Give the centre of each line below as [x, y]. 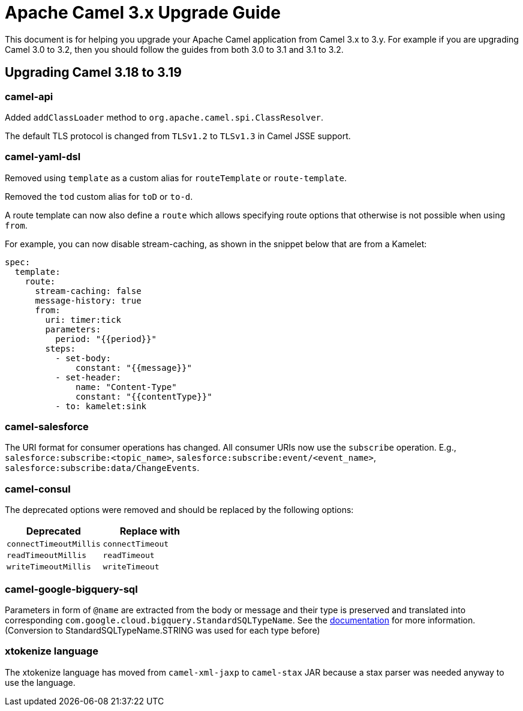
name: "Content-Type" [126, 387]
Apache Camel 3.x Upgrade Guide [143, 13]
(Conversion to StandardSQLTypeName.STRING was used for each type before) [163, 630]
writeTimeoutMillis [49, 567]
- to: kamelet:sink [101, 406]
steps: [61, 348]
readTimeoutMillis [47, 556]
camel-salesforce [47, 427]
